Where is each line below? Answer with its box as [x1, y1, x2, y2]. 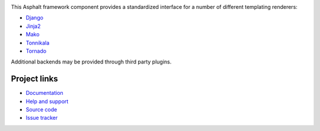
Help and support [25, 98, 69, 105]
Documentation [25, 90, 63, 97]
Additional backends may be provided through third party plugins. [11, 58, 172, 65]
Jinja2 [25, 23, 41, 30]
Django [25, 14, 44, 21]
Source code [25, 106, 57, 113]
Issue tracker [25, 114, 58, 122]
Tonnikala [25, 39, 50, 46]
